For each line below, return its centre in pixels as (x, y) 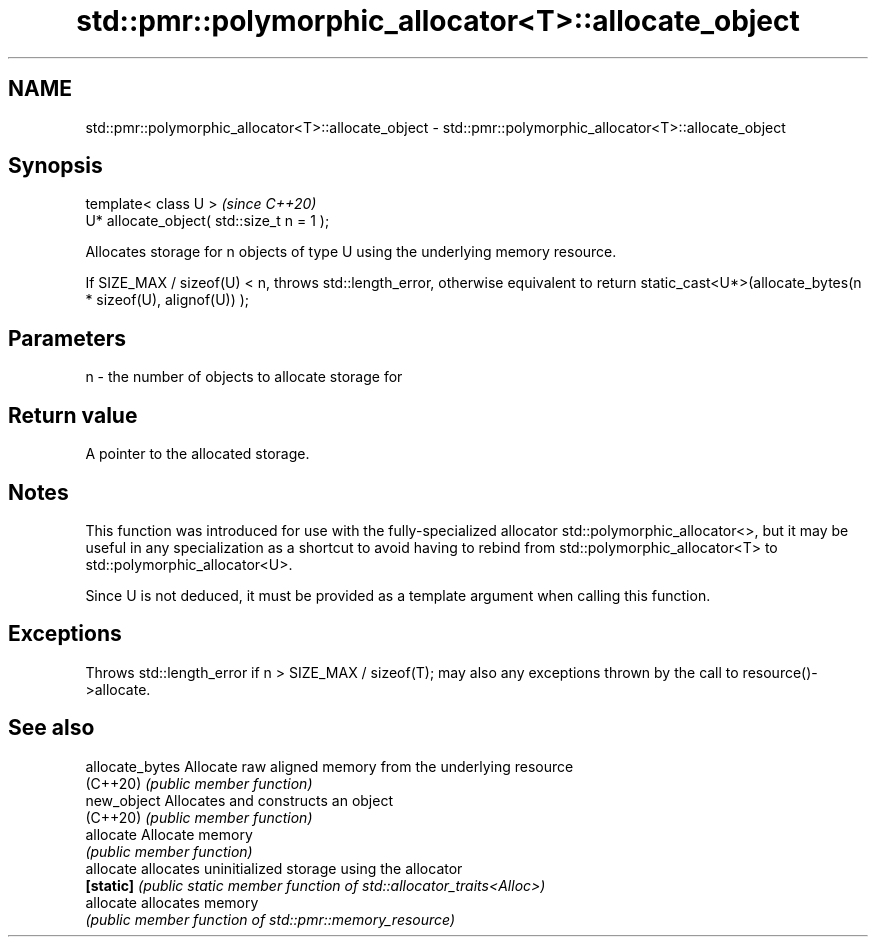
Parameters (67, 338)
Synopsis (55, 166)
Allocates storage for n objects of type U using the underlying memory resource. (351, 252)
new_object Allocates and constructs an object (239, 800)
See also (51, 728)
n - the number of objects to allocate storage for (244, 377)
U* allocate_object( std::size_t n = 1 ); (207, 221)
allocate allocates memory (172, 902)
